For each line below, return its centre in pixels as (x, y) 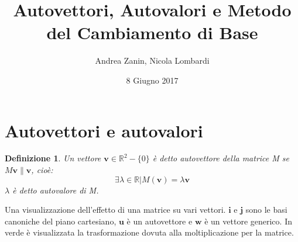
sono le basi (266, 210)
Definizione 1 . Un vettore (53, 158)
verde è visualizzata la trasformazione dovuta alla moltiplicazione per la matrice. (149, 232)
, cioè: (42, 170)
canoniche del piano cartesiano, (61, 221)
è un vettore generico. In (248, 221)
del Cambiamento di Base (152, 32)
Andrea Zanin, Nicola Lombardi (152, 61)
